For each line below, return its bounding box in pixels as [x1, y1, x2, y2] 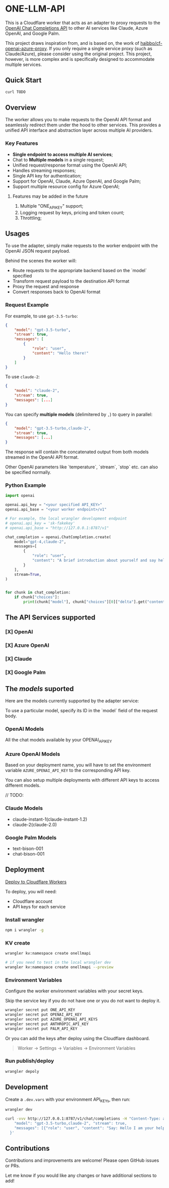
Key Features [5, 140, 39, 147]
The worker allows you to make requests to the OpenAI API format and [5, 117, 151, 123]
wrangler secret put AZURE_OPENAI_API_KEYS [5, 1016, 98, 1022]
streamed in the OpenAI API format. [5, 454, 79, 460]
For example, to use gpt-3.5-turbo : [5, 313, 78, 319]
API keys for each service [12, 903, 66, 909]
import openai [5, 493, 35, 498]
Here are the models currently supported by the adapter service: [5, 698, 139, 704]
